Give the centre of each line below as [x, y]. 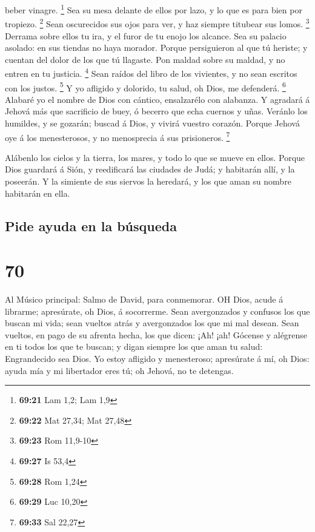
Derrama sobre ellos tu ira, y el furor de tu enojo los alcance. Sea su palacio [146, 35]
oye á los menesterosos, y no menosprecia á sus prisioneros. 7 [118, 136]
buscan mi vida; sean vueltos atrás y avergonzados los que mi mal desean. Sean [152, 323]
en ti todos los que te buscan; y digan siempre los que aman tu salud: [134, 346]
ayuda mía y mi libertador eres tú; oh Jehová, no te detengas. [119, 370]
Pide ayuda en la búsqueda [91, 225]
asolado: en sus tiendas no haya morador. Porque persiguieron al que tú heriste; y [156, 48]
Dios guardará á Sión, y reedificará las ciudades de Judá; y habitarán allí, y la [150, 169]
